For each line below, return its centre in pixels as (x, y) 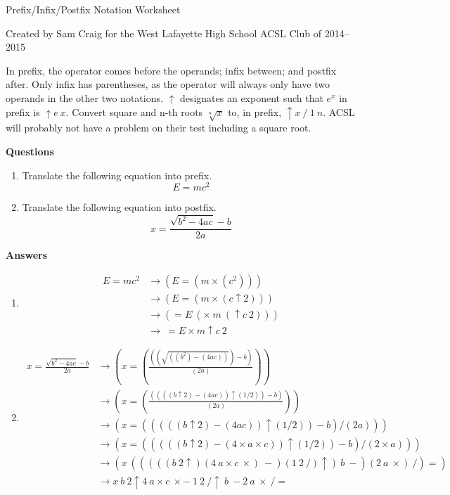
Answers (27, 255)
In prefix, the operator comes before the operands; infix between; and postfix (171, 70)
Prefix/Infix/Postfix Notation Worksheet (93, 9)
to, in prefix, (255, 111)
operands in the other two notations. (84, 97)
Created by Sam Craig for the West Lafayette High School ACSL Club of (163, 33)
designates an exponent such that (251, 97)
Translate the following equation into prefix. (117, 175)
